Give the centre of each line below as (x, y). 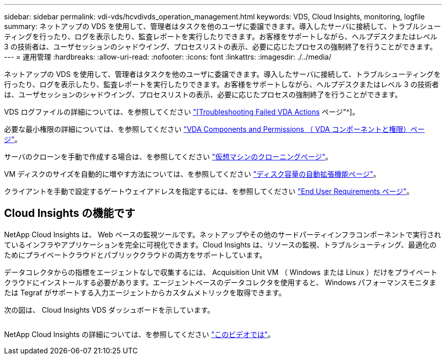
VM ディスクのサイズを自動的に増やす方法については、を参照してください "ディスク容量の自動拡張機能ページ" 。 (192, 174)
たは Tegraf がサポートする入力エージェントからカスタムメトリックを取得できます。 (145, 292)
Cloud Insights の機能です (70, 213)
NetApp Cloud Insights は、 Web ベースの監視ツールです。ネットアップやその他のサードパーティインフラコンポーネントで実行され (223, 234)
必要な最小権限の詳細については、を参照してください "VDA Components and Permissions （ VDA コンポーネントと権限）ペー (214, 129)
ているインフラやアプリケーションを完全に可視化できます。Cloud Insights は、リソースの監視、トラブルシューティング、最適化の (220, 244)
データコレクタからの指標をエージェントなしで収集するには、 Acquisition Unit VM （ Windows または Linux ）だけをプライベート (221, 272)
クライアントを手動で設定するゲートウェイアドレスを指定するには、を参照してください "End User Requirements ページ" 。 (209, 191)
